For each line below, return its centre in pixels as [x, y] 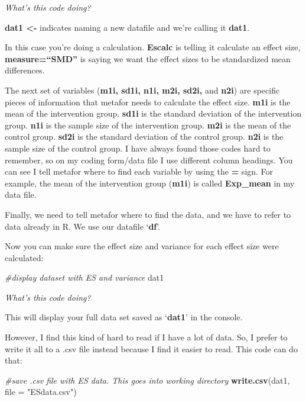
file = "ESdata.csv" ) [41, 392]
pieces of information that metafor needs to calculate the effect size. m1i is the [148, 102]
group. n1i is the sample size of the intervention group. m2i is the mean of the [148, 125]
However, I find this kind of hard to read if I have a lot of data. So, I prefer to [146, 337]
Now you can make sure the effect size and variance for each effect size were [142, 246]
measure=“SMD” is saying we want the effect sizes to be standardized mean [148, 58]
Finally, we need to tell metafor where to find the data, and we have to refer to [148, 214]
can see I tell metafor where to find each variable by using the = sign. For [139, 171]
